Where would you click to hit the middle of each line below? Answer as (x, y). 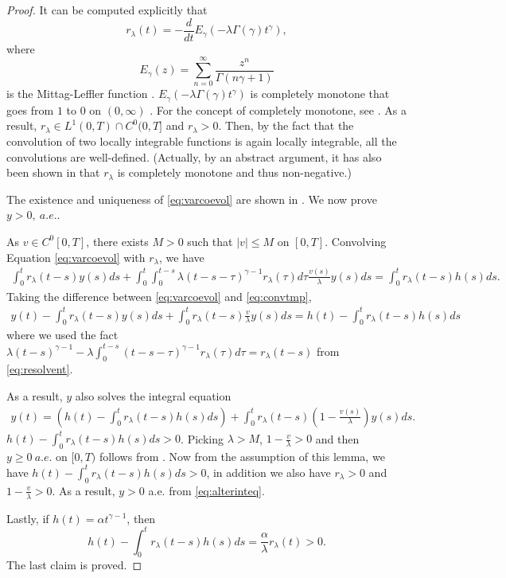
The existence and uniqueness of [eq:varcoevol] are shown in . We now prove (192, 199)
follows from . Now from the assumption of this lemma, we (242, 456)
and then (337, 438)
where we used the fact (62, 335)
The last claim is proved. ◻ (74, 565)
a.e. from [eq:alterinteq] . (206, 490)
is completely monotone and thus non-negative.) (234, 172)
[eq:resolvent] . (40, 369)
